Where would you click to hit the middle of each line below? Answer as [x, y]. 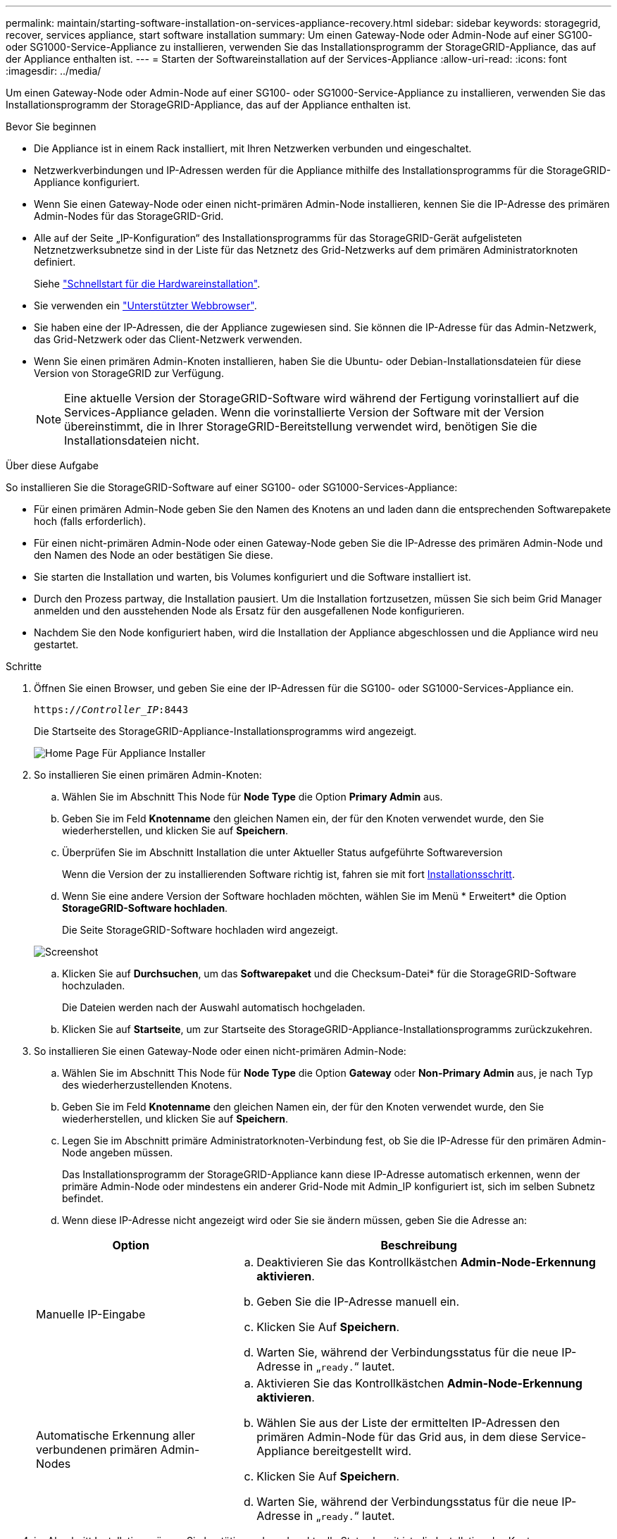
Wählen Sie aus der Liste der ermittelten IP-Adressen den [408, 1423]
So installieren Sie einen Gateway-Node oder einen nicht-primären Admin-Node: [220, 1051]
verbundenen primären [97, 1450]
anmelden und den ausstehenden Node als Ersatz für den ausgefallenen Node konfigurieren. [249, 611]
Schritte [24, 666]
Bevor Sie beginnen [51, 126]
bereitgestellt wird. [362, 1451]
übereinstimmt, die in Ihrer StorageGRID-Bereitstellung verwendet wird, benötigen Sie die [301, 426]
